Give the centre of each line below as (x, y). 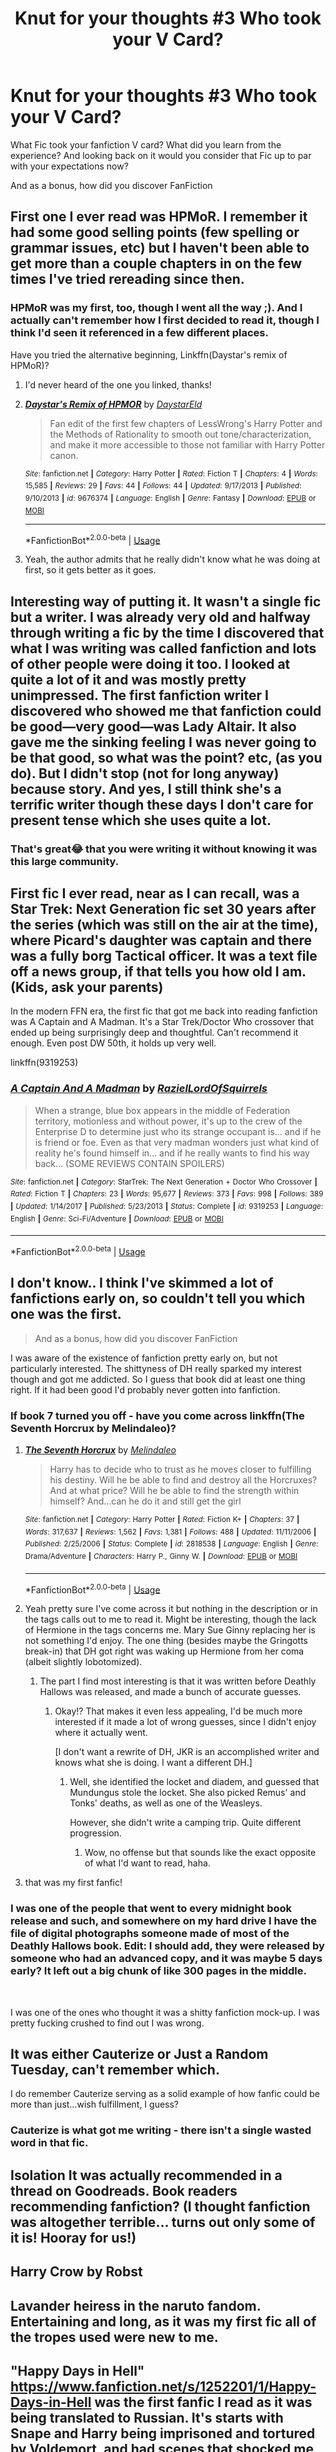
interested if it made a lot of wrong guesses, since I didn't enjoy (185, 1722)
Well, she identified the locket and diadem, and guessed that (194, 1782)
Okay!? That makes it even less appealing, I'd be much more (178, 1711)
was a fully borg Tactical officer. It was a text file (164, 955)
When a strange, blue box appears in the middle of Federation (162, 1110)
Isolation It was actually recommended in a (146, 2175)
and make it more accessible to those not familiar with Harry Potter (187, 444)
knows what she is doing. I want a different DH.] (153, 1763)
